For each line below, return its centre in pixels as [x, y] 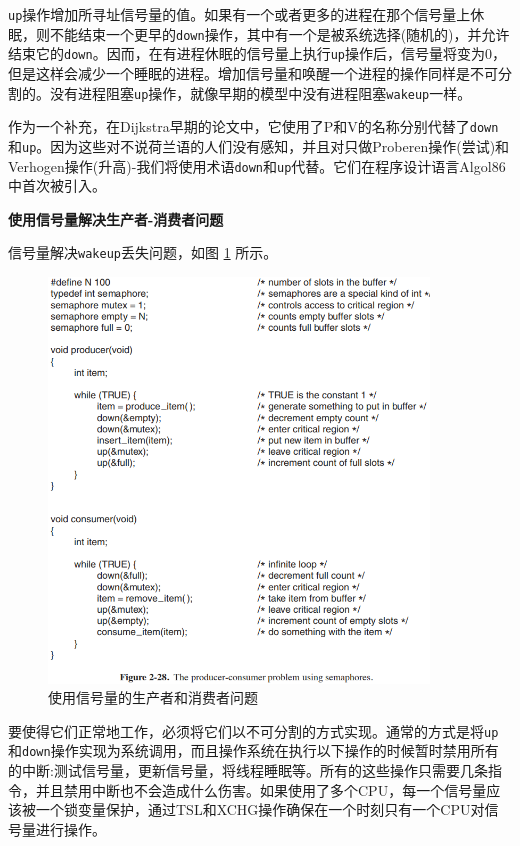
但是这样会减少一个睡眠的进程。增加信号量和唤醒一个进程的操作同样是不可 [253, 72]
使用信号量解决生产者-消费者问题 [116, 218]
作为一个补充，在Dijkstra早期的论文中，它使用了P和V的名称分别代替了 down [253, 126]
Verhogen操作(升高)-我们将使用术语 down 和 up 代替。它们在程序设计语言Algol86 [257, 165]
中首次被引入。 [57, 185]
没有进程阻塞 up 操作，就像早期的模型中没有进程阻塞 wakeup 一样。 [260, 92]
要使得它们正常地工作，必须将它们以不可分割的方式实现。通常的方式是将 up [253, 730]
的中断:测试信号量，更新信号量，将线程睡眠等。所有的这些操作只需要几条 [248, 770]
